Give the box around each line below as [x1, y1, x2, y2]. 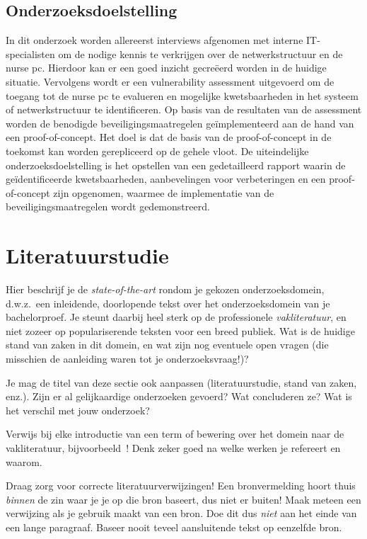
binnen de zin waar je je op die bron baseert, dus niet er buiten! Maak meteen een [6, 492, 361, 506]
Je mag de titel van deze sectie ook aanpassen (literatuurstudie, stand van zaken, [6, 375, 357, 390]
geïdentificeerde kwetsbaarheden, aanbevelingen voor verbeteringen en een [6, 171, 326, 186]
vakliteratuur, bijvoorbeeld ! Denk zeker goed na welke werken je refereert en [6, 440, 341, 455]
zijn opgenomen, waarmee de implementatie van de [53, 185, 274, 200]
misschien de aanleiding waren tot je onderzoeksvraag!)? [6, 351, 249, 366]
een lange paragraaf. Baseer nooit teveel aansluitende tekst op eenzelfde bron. [6, 519, 342, 534]
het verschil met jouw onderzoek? [6, 402, 150, 417]
